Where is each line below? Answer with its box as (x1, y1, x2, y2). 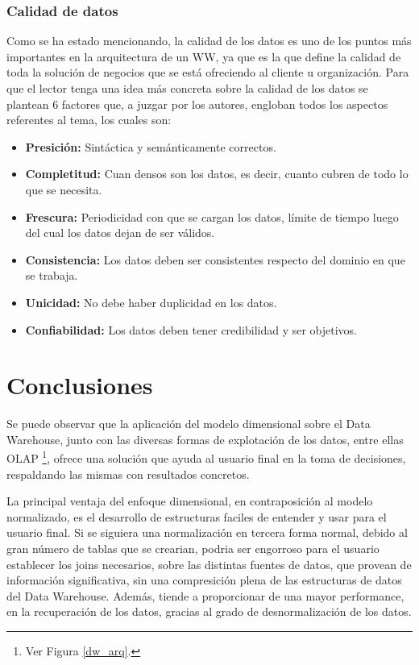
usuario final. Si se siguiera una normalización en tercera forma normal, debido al (6, 524, 408, 541)
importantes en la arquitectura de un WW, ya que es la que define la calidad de (6, 48, 401, 64)
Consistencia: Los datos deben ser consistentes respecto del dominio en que (25, 251, 405, 268)
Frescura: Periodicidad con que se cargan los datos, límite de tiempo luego (25, 208, 399, 225)
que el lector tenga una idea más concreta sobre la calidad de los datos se (6, 80, 368, 96)
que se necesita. (25, 181, 102, 197)
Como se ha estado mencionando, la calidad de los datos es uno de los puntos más (6, 32, 412, 49)
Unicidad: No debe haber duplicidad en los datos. (25, 293, 277, 310)
